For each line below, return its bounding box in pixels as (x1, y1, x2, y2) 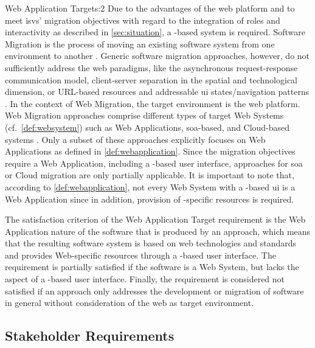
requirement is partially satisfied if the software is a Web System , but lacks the (5, 260, 299, 273)
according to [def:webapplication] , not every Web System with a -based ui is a (5, 180, 296, 193)
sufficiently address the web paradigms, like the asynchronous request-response (5, 61, 298, 74)
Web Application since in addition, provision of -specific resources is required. (5, 192, 294, 205)
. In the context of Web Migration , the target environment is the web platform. (5, 97, 300, 110)
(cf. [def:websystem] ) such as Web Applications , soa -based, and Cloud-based (5, 120, 290, 133)
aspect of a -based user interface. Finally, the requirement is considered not (5, 273, 285, 285)
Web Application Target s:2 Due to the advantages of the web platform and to (5, 2, 295, 14)
